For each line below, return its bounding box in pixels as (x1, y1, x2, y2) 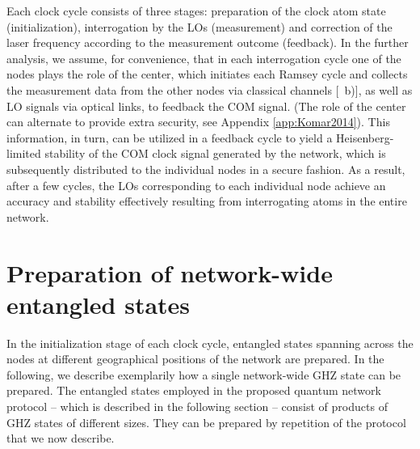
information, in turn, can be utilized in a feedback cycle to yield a (6, 129, 333, 146)
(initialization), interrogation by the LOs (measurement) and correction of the (6, 18, 393, 35)
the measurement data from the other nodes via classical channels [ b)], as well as (6, 81, 413, 98)
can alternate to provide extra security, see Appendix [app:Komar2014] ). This (6, 113, 390, 130)
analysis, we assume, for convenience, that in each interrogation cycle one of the (6, 49, 401, 66)
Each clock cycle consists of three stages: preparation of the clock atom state (6, 2, 386, 19)
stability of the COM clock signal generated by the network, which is (44, 145, 386, 162)
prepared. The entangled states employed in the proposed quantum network (6, 382, 381, 399)
